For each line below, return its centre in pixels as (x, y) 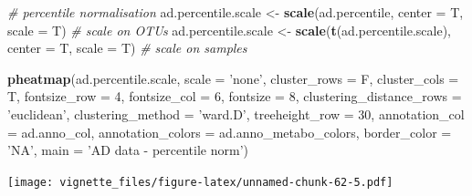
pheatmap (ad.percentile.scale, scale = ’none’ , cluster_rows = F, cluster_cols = (233, 78)
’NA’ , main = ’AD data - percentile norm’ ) (128, 150)
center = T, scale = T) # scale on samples (127, 48)
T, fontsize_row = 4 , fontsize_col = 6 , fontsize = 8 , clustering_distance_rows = (235, 96)
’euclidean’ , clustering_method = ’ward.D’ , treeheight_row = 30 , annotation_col (236, 113)
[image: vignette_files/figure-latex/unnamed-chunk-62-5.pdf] (200, 182)
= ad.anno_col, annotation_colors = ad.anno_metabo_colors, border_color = (230, 132)
